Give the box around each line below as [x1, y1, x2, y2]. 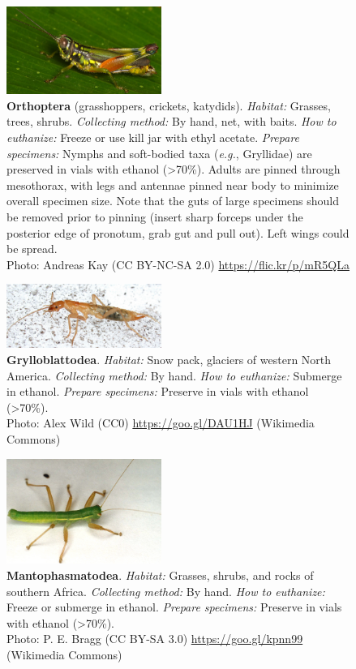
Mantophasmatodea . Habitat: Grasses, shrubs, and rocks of [6, 566, 314, 583]
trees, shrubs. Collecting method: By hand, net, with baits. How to [6, 113, 337, 130]
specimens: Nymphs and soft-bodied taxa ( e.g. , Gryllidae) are [6, 144, 312, 161]
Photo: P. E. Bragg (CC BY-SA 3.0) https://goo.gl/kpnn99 [6, 630, 303, 647]
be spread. [6, 240, 58, 257]
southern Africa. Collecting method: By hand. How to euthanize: [6, 582, 325, 599]
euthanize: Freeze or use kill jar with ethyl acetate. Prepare [6, 129, 300, 146]
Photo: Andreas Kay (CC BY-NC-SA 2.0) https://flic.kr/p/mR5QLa [6, 255, 350, 272]
